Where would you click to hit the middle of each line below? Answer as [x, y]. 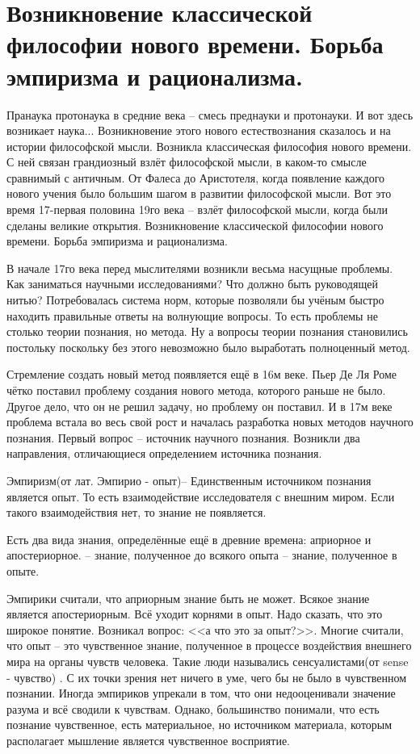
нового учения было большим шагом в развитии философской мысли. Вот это [199, 193]
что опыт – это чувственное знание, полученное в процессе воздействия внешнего [209, 645]
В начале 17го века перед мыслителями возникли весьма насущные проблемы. [200, 268]
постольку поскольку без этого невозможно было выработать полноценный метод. [208, 347]
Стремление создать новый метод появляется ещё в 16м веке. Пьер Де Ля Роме [202, 374]
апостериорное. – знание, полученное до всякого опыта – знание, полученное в [202, 555]
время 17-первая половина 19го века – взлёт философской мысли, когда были [197, 209]
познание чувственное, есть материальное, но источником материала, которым [199, 725]
